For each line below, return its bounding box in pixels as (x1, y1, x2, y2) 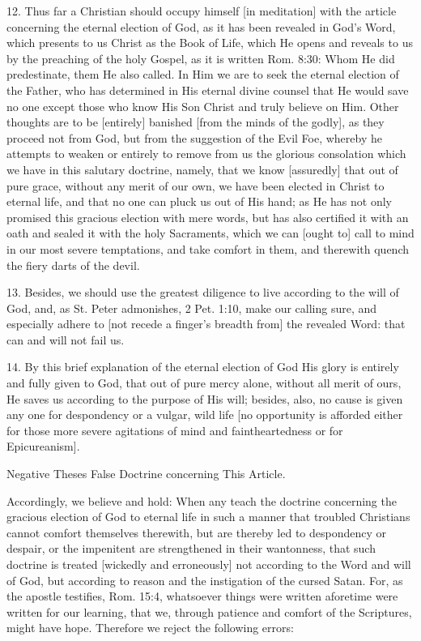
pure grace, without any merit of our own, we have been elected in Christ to (6, 177, 385, 194)
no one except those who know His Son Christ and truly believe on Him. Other (6, 97, 399, 114)
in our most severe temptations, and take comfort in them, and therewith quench (6, 240, 409, 257)
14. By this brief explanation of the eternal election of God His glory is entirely (6, 358, 399, 375)
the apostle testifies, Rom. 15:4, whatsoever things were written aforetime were (6, 588, 398, 605)
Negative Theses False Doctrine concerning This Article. (6, 465, 286, 482)
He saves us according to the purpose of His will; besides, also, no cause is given (6, 390, 403, 407)
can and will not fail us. (6, 331, 125, 348)
